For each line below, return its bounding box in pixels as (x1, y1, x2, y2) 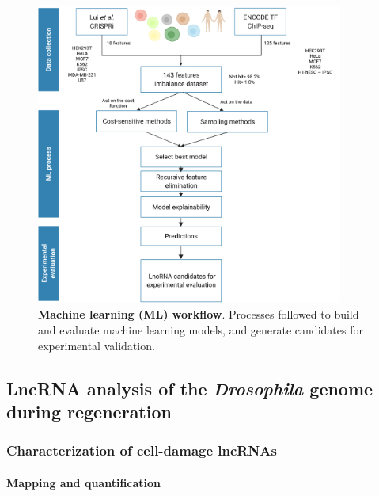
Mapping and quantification (6, 474, 161, 490)
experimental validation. (38, 337, 155, 353)
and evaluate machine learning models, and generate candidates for (38, 322, 363, 338)
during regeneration (6, 399, 172, 424)
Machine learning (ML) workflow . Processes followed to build (38, 306, 359, 322)
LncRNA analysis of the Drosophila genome (6, 376, 373, 400)
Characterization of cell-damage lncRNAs (6, 441, 277, 460)
